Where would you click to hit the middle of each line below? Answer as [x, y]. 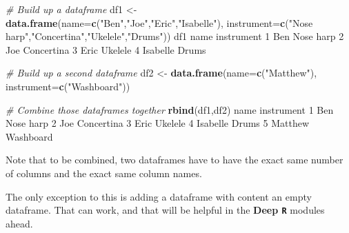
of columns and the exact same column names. [104, 173]
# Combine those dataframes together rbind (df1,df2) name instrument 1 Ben [170, 109]
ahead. [19, 223]
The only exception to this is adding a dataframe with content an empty [159, 196]
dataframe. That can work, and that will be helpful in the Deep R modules [165, 210]
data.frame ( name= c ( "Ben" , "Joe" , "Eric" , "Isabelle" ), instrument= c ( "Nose [159, 22]
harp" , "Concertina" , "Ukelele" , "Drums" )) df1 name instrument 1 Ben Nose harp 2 [175, 36]
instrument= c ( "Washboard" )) [68, 86]
